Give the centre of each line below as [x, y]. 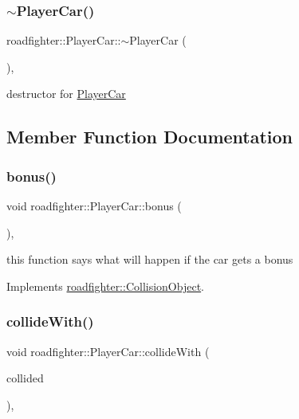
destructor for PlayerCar [66, 94]
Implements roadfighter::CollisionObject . [106, 286]
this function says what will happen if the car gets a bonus [150, 259]
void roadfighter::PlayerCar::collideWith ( [108, 351]
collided [25, 378]
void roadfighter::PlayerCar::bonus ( [94, 206]
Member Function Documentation [150, 137]
